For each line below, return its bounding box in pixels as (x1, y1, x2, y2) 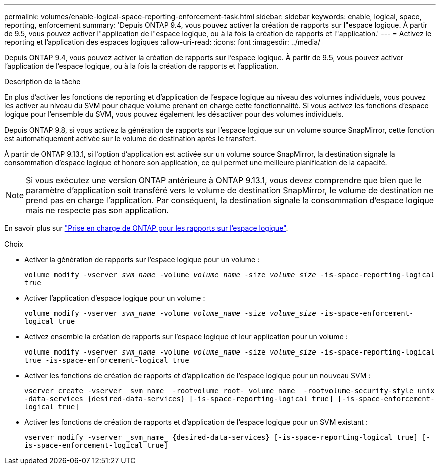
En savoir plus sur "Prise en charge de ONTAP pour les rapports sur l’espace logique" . (4, 224, 288, 232)
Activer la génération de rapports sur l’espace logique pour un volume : (24, 255, 260, 264)
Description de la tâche (4, 77, 81, 86)
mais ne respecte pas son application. (26, 205, 169, 215)
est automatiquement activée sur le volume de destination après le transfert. (4, 134, 256, 143)
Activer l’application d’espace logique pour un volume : (24, 294, 205, 302)
